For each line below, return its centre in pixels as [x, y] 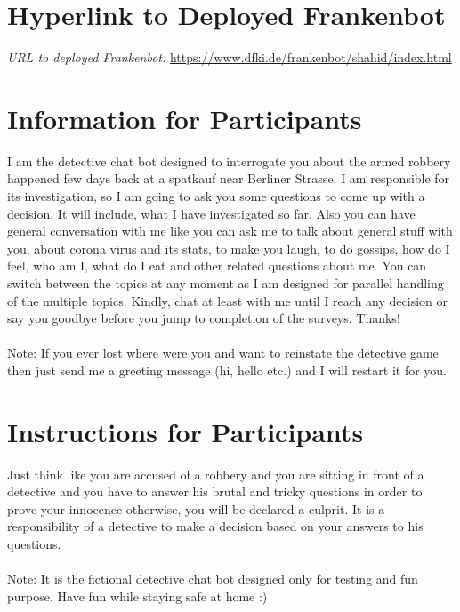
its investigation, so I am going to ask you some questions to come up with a [216, 196]
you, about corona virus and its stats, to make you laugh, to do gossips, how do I [229, 248]
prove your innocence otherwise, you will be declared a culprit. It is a [196, 508]
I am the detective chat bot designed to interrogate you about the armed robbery [229, 161]
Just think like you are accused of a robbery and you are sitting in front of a [216, 474]
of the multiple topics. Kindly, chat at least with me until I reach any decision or [227, 300]
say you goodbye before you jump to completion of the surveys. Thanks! [204, 318]
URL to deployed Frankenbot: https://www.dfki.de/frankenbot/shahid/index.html [230, 57]
